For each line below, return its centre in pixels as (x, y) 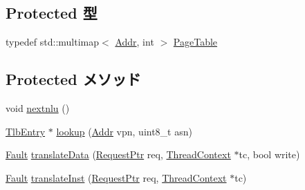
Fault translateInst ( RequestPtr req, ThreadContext (116, 177)
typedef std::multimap (53, 42)
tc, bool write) (269, 154)
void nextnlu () (38, 108)
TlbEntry (26, 131)
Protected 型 (52, 13)
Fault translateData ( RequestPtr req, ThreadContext (118, 154)
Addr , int (135, 42)
